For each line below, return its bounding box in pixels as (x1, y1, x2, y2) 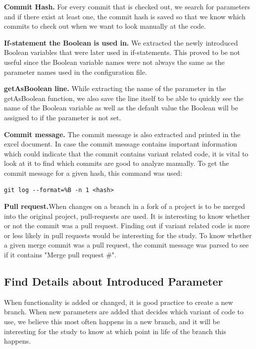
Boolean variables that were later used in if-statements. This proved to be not (4, 47, 240, 57)
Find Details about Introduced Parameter (4, 274, 223, 289)
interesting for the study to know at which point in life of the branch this (4, 326, 226, 336)
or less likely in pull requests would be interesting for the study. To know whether (4, 230, 252, 240)
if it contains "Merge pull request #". (4, 249, 116, 260)
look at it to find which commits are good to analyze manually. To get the (4, 158, 229, 168)
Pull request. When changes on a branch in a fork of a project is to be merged (4, 201, 245, 211)
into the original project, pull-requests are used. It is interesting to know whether (4, 210, 250, 221)
